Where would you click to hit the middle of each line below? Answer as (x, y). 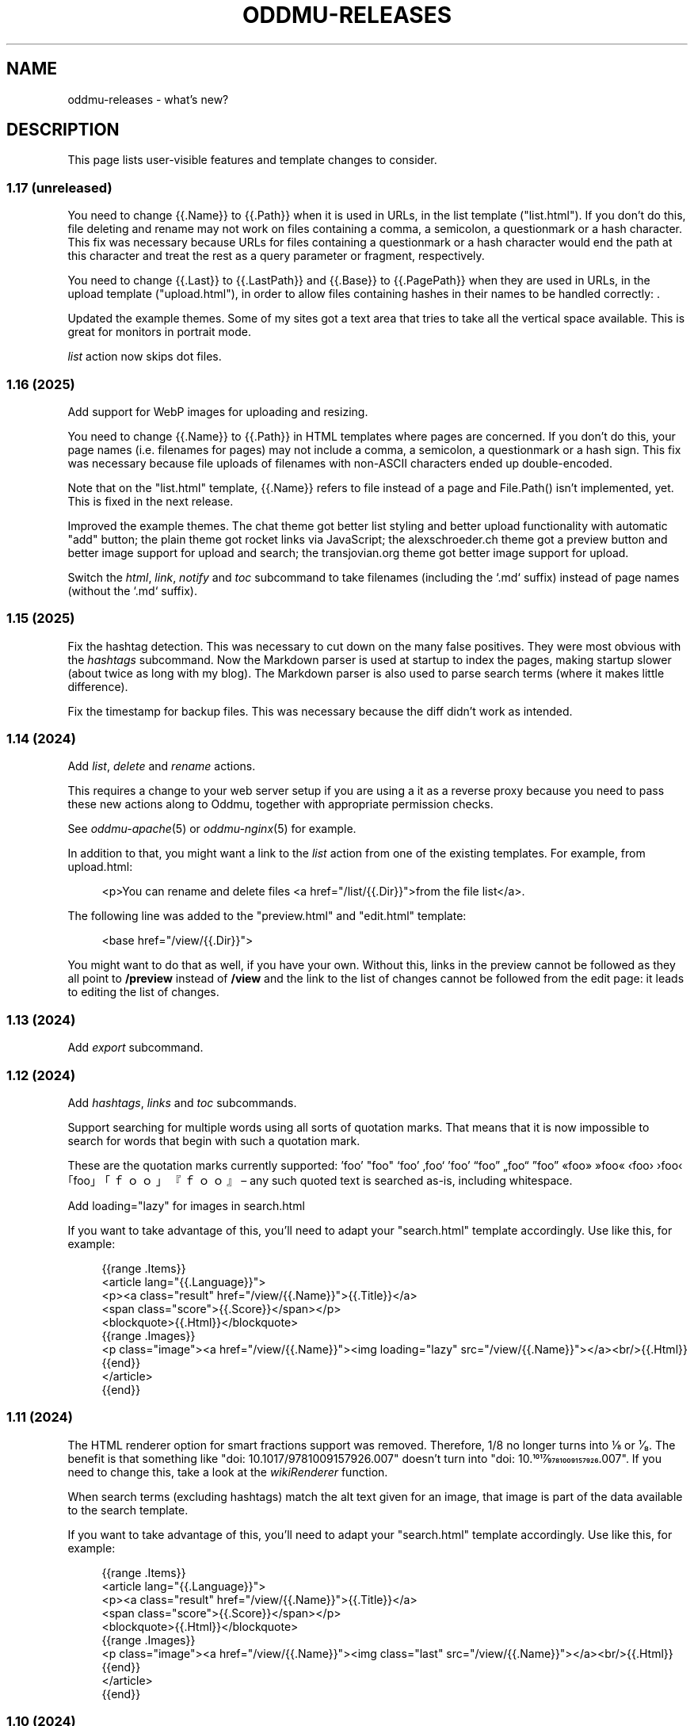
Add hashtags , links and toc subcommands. (182, 1102)
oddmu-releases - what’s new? (148, 99)
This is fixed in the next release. (151, 501)
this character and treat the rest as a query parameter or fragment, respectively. (276, 256)
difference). (98, 686)
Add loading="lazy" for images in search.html (186, 1205)
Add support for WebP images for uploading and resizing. (218, 411)
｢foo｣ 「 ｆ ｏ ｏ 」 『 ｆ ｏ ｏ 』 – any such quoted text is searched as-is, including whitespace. (320, 1180)
